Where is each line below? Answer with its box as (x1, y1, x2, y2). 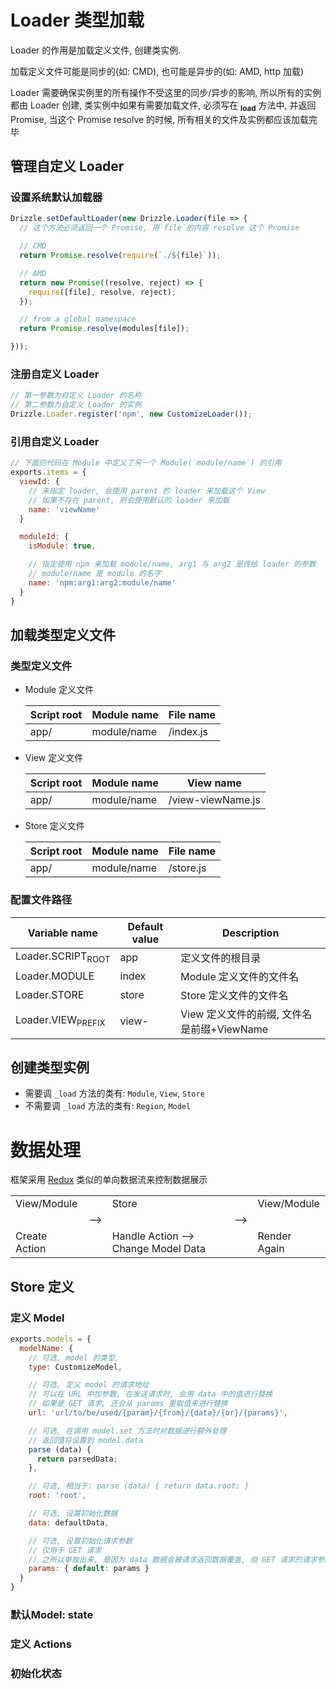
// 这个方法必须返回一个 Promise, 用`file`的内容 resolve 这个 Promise (19, 223, 300, 233)
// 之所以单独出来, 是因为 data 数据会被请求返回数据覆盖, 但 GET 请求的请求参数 (28, 1554, 333, 1565)
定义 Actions (10, 1637, 72, 1651)
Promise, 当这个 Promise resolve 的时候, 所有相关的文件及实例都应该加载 (10, 113, 310, 125)
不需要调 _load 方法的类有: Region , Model (24, 1100, 192, 1112)
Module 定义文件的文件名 (180, 969, 300, 983)
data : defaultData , (28, 1517, 110, 1528)
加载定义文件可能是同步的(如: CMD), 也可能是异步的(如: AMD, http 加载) (10, 65, 305, 77)
